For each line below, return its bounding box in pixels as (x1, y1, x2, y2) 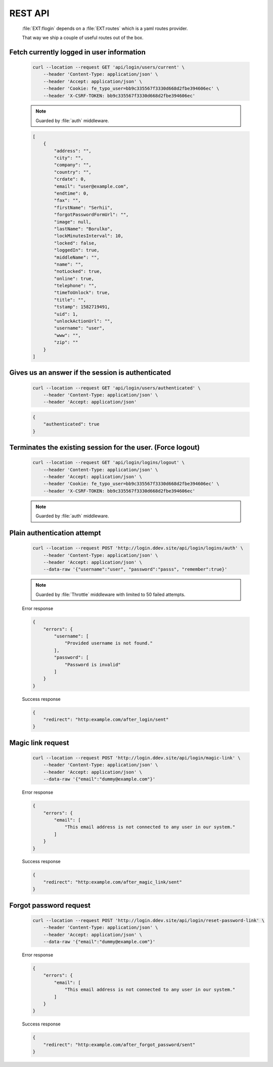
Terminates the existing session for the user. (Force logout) (9, 443, 200, 452)
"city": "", (54, 155, 83, 161)
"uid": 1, (54, 311, 78, 317)
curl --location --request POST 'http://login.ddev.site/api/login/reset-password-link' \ (32, 917, 265, 923)
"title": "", (54, 297, 86, 303)
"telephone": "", (54, 283, 97, 289)
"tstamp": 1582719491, (54, 304, 111, 310)
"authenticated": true (43, 421, 100, 427)
